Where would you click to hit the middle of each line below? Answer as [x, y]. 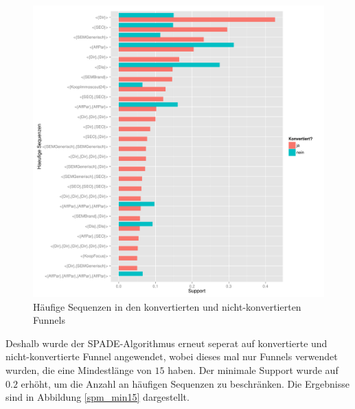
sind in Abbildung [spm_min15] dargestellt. [98, 397]
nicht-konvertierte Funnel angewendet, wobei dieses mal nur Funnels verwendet [172, 356]
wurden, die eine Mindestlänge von [79, 369]
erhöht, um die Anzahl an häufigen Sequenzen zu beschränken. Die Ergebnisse [185, 383]
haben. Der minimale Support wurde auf [253, 369]
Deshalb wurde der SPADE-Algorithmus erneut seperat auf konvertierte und [167, 343]
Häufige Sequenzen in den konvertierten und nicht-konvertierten [167, 306]
